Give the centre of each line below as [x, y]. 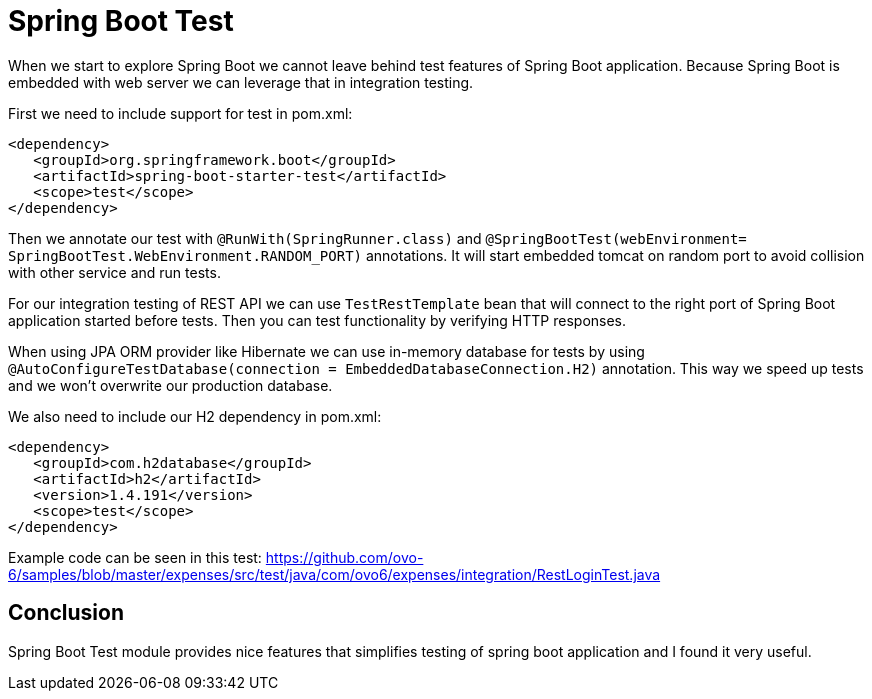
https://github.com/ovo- [344, 557]
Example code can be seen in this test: [135, 557]
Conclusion [66, 613]
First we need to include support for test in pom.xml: [180, 113]
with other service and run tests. [114, 272]
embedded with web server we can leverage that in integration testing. [241, 82]
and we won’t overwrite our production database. [170, 385]
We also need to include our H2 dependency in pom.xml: [195, 416]
